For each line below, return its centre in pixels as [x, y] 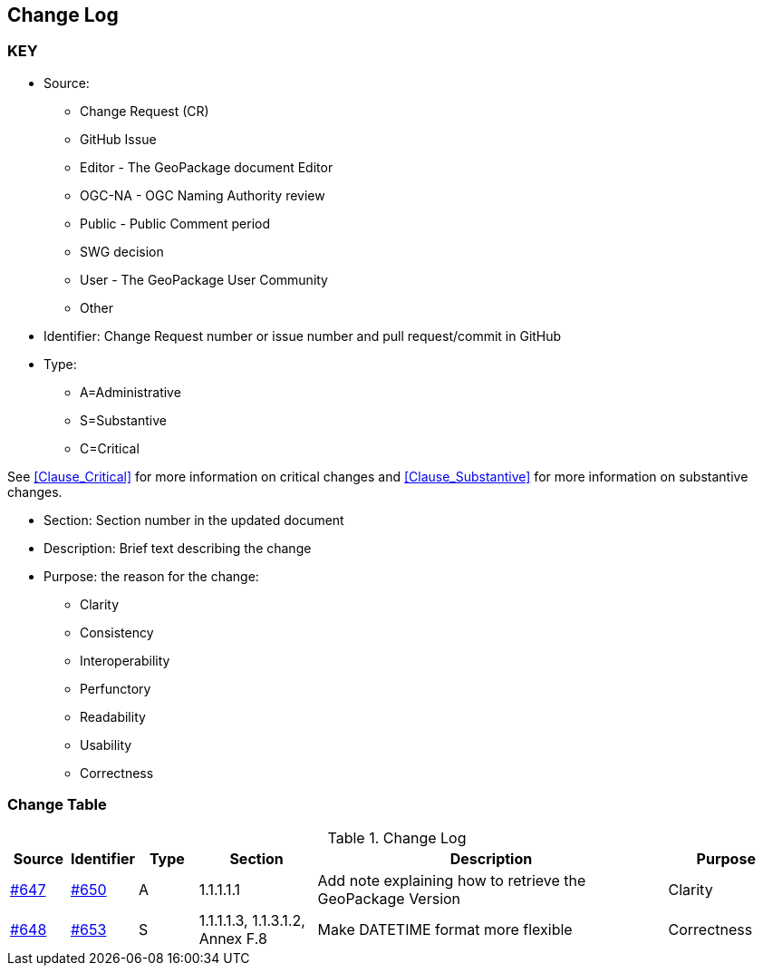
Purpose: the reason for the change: [151, 576]
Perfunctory [116, 688]
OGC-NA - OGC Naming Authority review [203, 195]
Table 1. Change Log [397, 837]
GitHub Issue [118, 139]
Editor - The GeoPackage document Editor [207, 167]
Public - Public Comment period [175, 223]
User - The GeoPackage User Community [204, 279]
